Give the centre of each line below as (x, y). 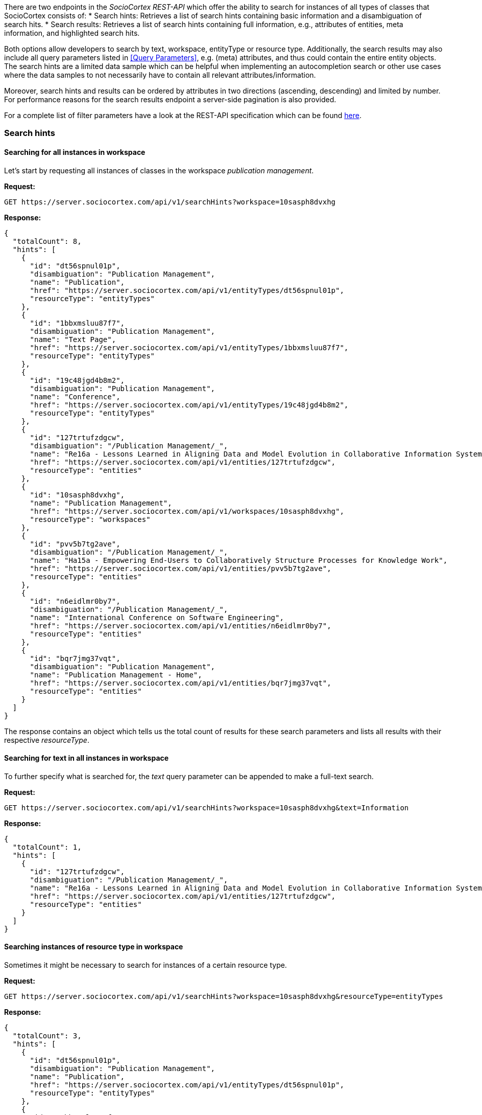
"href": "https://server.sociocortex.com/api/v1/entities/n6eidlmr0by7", (180, 625)
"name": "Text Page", (73, 339)
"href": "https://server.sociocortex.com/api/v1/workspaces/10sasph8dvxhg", (187, 511)
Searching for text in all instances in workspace (87, 758)
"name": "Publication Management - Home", (116, 675)
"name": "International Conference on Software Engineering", (157, 617)
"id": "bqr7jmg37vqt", (75, 658)
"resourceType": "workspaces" (90, 519)
